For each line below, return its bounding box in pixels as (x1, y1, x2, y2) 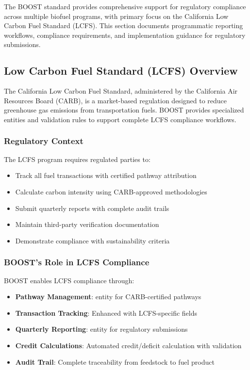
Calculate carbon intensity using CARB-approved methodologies (15, 186, 207, 196)
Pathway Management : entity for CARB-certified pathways (15, 291, 201, 302)
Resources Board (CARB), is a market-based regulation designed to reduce (4, 95, 227, 105)
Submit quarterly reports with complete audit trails (15, 203, 169, 213)
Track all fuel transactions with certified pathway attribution (15, 170, 197, 180)
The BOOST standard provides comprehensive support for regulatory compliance (4, 1, 246, 11)
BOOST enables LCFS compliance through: (4, 275, 134, 285)
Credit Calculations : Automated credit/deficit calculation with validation (15, 340, 242, 350)
